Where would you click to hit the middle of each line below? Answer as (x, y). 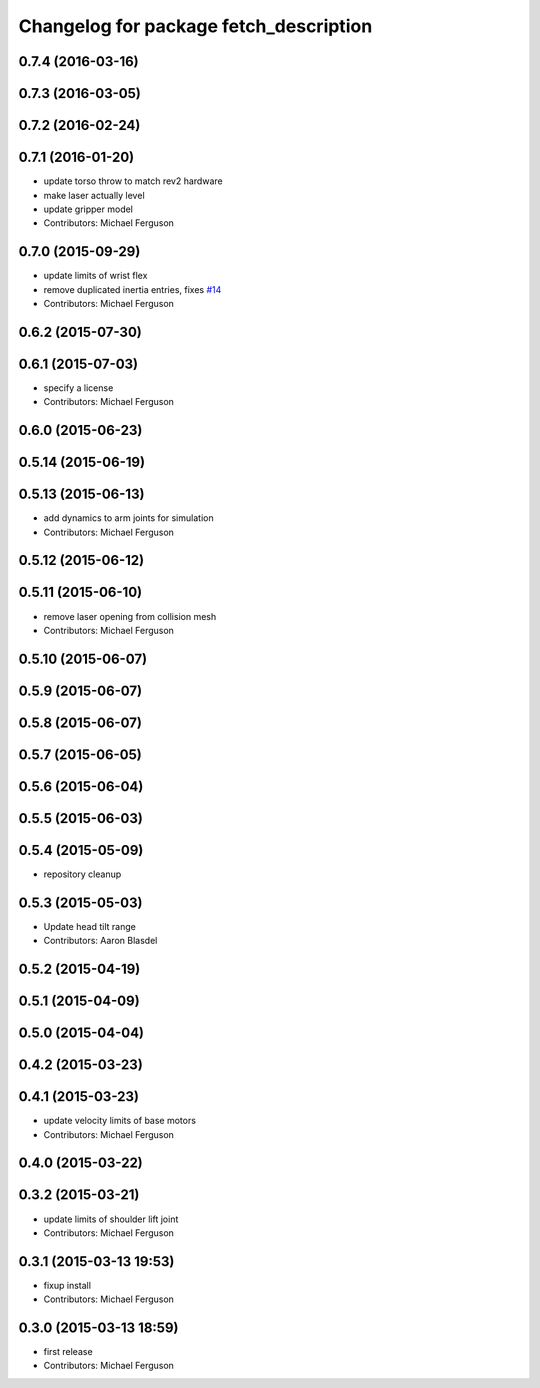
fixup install (67, 1285)
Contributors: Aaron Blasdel (100, 941)
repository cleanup (82, 874)
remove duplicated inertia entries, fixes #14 (132, 289)
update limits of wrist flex (95, 276)
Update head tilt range (90, 926)
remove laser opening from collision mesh (130, 616)
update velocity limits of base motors (120, 1121)
